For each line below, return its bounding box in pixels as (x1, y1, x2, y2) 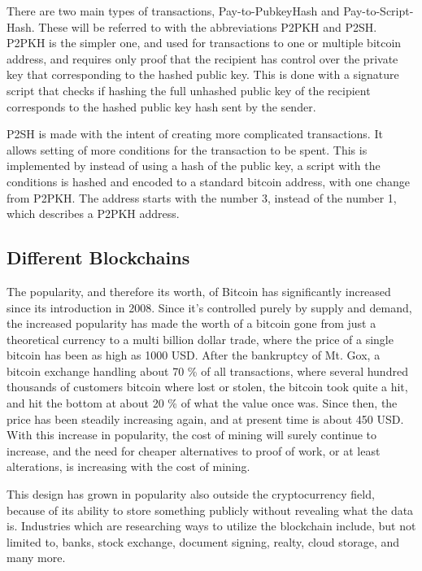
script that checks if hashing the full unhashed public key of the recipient (7, 81, 371, 98)
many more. (7, 549, 66, 566)
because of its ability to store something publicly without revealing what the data (7, 501, 414, 518)
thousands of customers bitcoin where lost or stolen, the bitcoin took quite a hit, (7, 378, 408, 395)
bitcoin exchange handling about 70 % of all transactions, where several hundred (7, 362, 408, 379)
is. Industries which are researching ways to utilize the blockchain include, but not (7, 517, 416, 534)
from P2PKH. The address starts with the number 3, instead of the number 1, (7, 189, 397, 206)
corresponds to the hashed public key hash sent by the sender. (7, 98, 316, 115)
